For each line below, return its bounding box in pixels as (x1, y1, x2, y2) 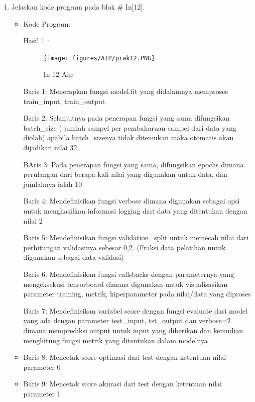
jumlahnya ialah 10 (23, 178, 82, 189)
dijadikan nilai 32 (23, 142, 77, 152)
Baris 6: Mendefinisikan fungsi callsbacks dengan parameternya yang (23, 268, 234, 279)
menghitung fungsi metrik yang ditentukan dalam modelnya (23, 335, 208, 345)
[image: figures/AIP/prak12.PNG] (43, 54, 155, 62)
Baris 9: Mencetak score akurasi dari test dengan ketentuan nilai (23, 378, 222, 389)
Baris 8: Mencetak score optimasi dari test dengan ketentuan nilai (23, 352, 226, 362)
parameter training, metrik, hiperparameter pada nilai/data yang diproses (23, 288, 251, 299)
